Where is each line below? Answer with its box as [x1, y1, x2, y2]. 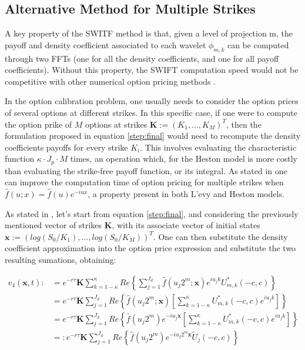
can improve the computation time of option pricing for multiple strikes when [5, 176, 284, 188]
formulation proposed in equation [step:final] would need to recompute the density [5, 129, 301, 142]
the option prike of [5, 118, 72, 130]
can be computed [227, 38, 289, 51]
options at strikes [85, 118, 148, 130]
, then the [226, 118, 262, 130]
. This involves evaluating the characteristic [140, 141, 297, 153]
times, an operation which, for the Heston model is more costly [70, 152, 297, 165]
